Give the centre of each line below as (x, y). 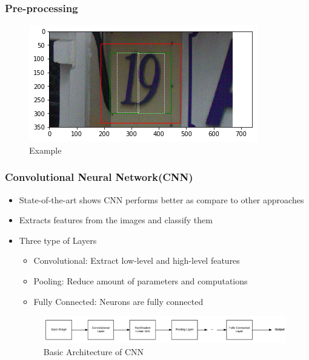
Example (45, 150)
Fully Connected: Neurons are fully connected (118, 301)
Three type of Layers (58, 240)
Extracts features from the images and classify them (116, 220)
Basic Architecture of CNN (94, 351)
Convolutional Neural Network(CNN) (99, 177)
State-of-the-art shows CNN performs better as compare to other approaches (161, 199)
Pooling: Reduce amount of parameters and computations (141, 281)
